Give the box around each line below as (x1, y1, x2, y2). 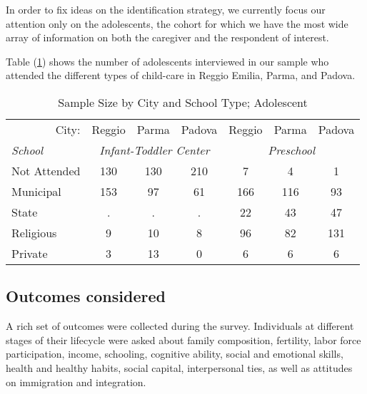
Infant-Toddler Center (99, 141, 210, 158)
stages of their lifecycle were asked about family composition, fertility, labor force (6, 332, 361, 347)
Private (11, 244, 48, 261)
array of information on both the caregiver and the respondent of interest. (6, 30, 329, 45)
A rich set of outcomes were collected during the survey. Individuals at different (6, 318, 354, 333)
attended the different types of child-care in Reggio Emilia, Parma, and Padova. (6, 68, 356, 83)
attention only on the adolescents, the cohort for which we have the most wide (6, 16, 348, 31)
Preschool (268, 141, 316, 158)
